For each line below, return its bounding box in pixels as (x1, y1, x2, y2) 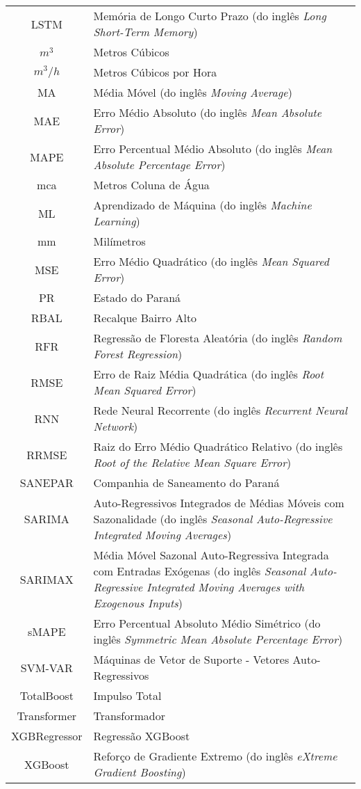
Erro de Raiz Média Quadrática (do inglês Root (93, 366, 324, 382)
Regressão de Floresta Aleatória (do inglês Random (93, 330, 342, 346)
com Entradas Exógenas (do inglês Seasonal (93, 563, 306, 579)
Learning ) (93, 213, 140, 229)
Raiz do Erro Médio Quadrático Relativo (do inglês (93, 438, 343, 454)
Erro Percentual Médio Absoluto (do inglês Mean (93, 141, 333, 157)
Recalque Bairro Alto (93, 310, 197, 326)
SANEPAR (19, 475, 74, 491)
